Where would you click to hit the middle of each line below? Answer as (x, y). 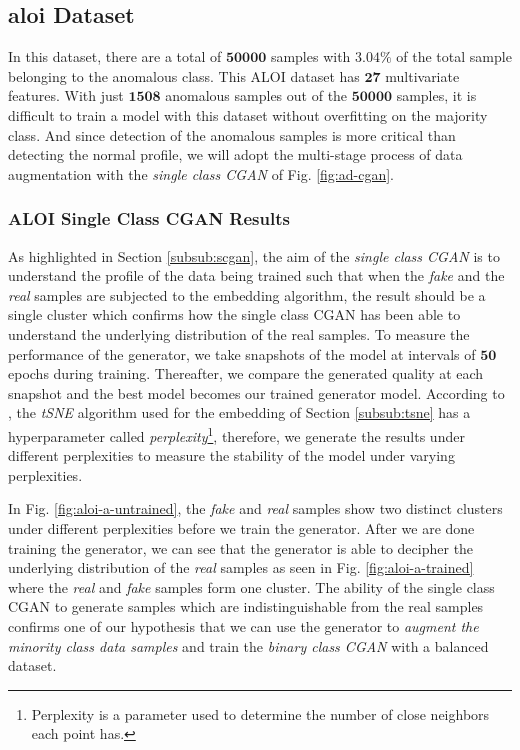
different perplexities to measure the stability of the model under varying (231, 455)
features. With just (66, 95)
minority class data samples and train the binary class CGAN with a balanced (248, 645)
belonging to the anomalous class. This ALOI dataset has (184, 75)
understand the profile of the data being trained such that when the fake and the (256, 275)
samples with (310, 56)
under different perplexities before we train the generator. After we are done (241, 527)
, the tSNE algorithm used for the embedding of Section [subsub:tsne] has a (239, 412)
